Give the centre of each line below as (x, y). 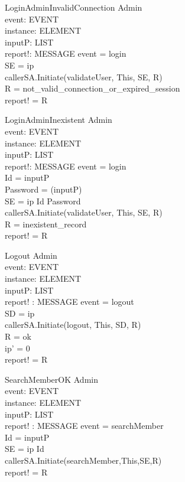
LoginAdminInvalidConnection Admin (74, 7)
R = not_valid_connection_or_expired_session (92, 88)
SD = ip (20, 313)
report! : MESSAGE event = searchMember (84, 426)
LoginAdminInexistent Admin (59, 120)
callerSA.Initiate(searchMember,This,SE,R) (83, 460)
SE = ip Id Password (43, 201)
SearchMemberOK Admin (51, 379)
